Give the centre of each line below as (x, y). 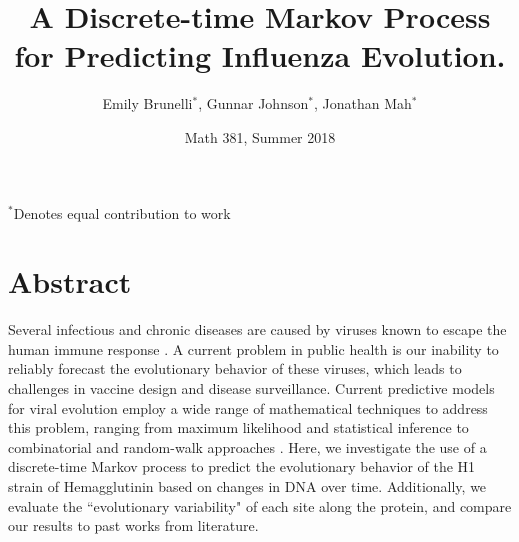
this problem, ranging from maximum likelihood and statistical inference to (238, 427)
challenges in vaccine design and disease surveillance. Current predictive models (251, 388)
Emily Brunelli (147, 103)
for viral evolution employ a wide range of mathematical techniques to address (248, 407)
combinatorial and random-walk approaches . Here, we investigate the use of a (247, 446)
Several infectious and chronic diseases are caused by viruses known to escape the (257, 329)
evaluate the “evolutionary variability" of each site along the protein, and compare (260, 505)
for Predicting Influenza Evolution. (260, 55)
